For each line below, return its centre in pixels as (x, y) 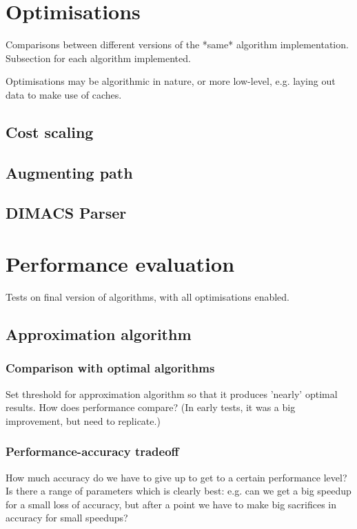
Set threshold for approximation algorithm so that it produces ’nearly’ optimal (172, 393)
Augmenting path (69, 172)
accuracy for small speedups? (67, 518)
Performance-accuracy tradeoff (92, 451)
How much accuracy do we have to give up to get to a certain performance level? (176, 477)
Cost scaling (50, 131)
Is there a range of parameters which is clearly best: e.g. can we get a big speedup (178, 491)
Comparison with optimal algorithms (110, 368)
